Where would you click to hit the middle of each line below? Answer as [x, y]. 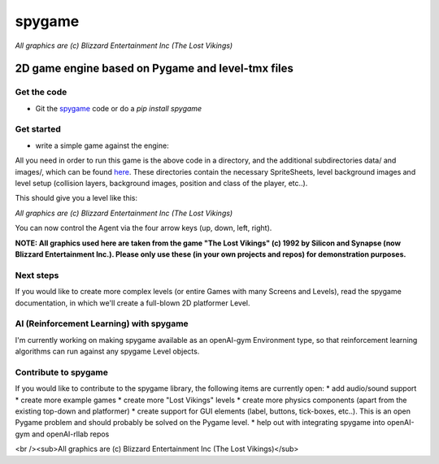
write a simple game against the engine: [102, 145]
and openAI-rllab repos [70, 434]
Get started [38, 129]
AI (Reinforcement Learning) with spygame [102, 323]
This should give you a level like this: [76, 198]
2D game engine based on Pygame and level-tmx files [154, 69]
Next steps [37, 275]
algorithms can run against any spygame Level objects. [107, 351]
